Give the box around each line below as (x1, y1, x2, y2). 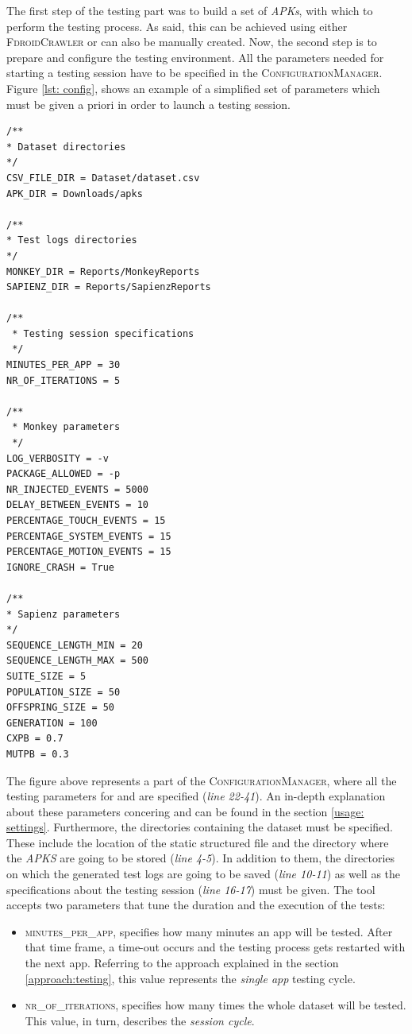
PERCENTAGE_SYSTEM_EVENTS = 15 (6, 530, 171, 542)
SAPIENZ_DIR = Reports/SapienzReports (6, 281, 211, 293)
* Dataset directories (6, 141, 126, 153)
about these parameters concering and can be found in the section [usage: (6, 803, 364, 819)
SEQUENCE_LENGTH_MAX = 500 (6, 655, 148, 667)
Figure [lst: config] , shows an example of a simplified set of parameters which (6, 79, 380, 96)
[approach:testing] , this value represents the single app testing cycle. (25, 970, 356, 986)
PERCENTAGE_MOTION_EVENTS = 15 (6, 546, 171, 558)
